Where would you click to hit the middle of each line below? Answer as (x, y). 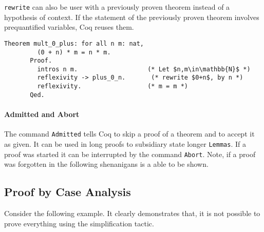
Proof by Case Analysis (68, 192)
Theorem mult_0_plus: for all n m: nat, (74, 43)
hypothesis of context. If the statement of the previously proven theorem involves (132, 17)
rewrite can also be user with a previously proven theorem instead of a (117, 7)
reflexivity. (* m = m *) (112, 86)
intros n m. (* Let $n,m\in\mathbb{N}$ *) (144, 69)
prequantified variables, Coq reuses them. (69, 27)
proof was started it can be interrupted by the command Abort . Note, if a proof (130, 154)
